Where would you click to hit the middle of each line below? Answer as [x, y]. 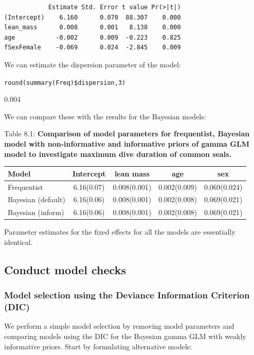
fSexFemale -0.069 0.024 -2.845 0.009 [93, 48]
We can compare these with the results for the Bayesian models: [105, 116]
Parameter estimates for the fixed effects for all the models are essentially [120, 232]
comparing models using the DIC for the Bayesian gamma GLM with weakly [125, 336]
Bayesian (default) [37, 199]
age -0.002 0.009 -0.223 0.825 [93, 37]
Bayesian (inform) [36, 212]
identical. [19, 242]
